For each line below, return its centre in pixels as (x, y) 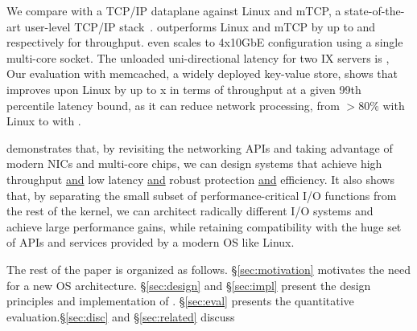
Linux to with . (44, 121)
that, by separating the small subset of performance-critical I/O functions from (202, 195)
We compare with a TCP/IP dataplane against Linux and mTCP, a (174, 10)
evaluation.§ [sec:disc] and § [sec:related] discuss (121, 316)
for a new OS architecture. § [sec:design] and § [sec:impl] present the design (189, 285)
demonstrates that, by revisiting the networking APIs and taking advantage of (200, 147)
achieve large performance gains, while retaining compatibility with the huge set (204, 226)
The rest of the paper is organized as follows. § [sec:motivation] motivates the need (208, 269)
